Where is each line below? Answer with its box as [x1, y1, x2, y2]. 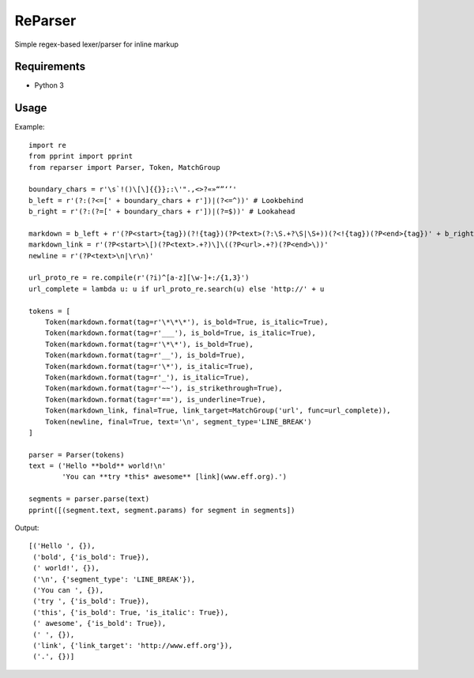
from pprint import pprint [28, 152, 134, 161]
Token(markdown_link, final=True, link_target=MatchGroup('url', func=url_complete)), [44, 406, 391, 415]
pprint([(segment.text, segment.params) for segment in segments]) [28, 506, 295, 514]
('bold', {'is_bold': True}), [32, 552, 150, 561]
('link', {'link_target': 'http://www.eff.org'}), [32, 641, 233, 650]
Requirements [14, 60, 86, 73]
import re [28, 141, 66, 149]
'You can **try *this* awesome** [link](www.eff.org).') [62, 473, 288, 481]
